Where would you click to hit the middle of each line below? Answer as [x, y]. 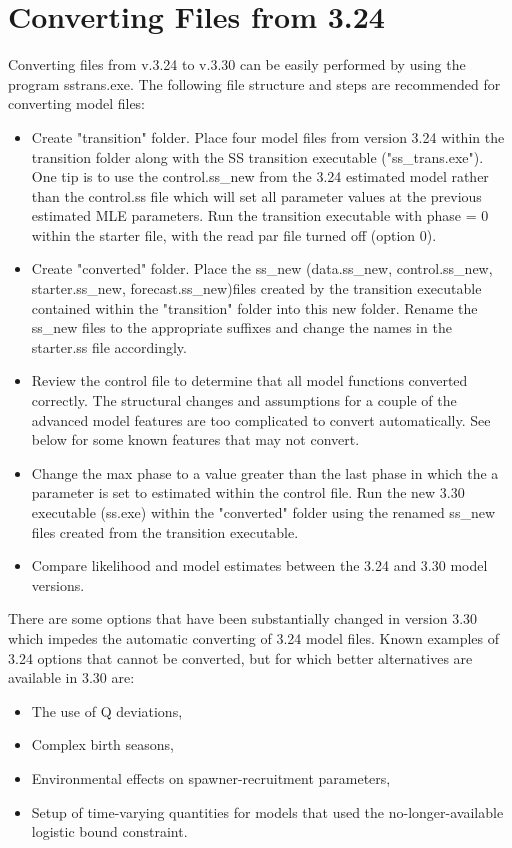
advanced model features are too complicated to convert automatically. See [261, 419]
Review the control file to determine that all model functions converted [249, 380]
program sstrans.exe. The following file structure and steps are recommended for [254, 83]
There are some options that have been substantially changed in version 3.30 [243, 618]
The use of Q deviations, [107, 710]
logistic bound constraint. [109, 831]
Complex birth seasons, [103, 744]
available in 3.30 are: [71, 677]
